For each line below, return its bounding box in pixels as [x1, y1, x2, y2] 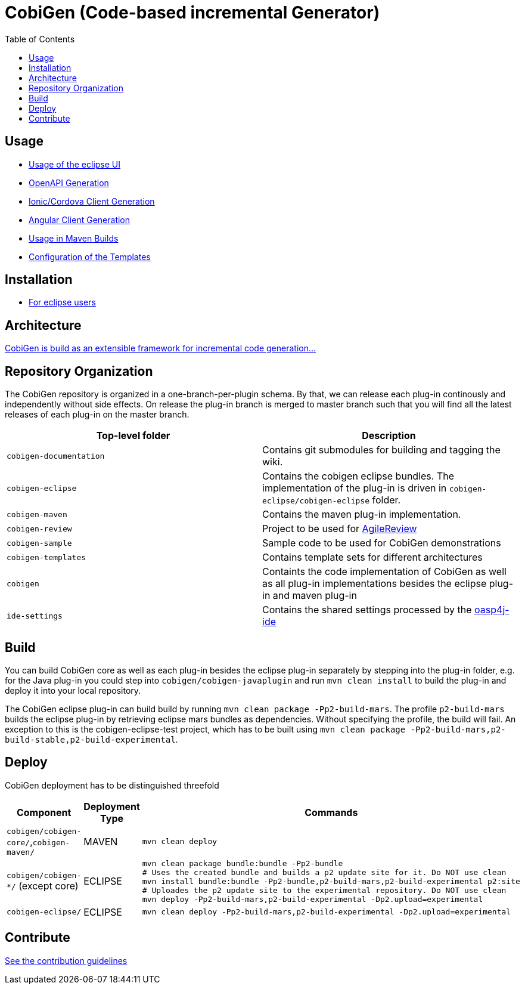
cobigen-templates [7, 552, 86, 562]
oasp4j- [474, 604, 510, 616]
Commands [305, 806, 358, 818]
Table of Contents [5, 33, 75, 44]
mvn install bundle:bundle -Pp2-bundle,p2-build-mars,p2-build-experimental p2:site [142, 876, 520, 886]
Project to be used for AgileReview [262, 523, 417, 535]
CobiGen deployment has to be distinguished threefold [5, 780, 219, 790]
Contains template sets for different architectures [262, 551, 483, 564]
